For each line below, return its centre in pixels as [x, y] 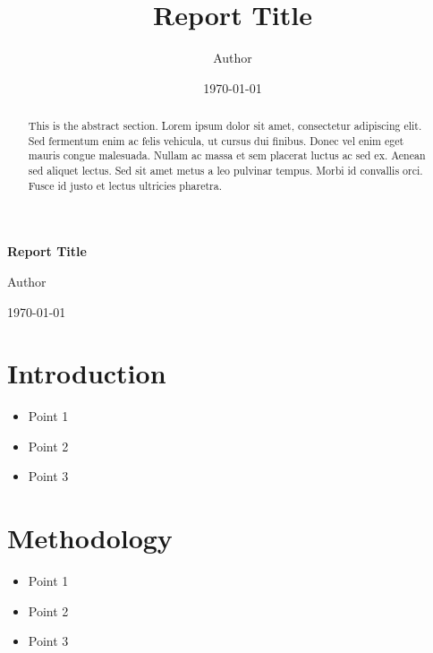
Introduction [87, 373]
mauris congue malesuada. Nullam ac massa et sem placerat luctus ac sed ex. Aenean [227, 155]
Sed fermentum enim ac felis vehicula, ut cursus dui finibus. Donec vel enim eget [216, 140]
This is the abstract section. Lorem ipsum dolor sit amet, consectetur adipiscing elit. [225, 126]
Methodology [90, 538]
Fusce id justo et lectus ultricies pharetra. [125, 185]
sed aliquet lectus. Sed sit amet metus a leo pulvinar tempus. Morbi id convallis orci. [225, 171]
